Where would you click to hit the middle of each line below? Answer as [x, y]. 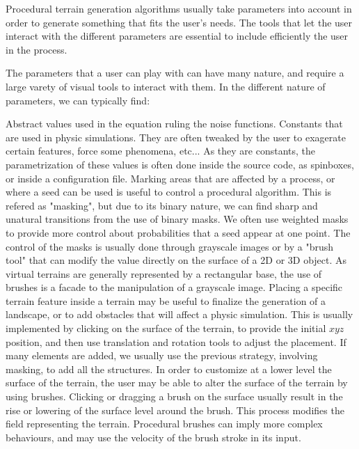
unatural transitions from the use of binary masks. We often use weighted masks [177, 219]
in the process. [37, 49]
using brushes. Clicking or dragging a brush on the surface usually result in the [174, 396]
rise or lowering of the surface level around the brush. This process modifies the [175, 410]
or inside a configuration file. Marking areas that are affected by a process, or [170, 178]
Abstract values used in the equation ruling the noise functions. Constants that [174, 124]
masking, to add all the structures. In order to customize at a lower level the [169, 369]
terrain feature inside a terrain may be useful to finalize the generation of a [166, 300]
